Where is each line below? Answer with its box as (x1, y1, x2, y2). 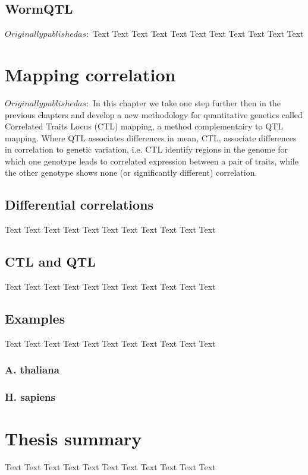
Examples (5, 309, 65, 328)
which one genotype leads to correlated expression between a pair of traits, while (5, 154, 298, 167)
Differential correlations (5, 195, 154, 214)
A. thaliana (5, 362, 59, 377)
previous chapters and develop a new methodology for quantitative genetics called (5, 108, 303, 121)
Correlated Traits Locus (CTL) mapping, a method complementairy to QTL (5, 120, 283, 132)
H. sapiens (5, 389, 55, 404)
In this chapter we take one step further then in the (92, 96, 281, 109)
